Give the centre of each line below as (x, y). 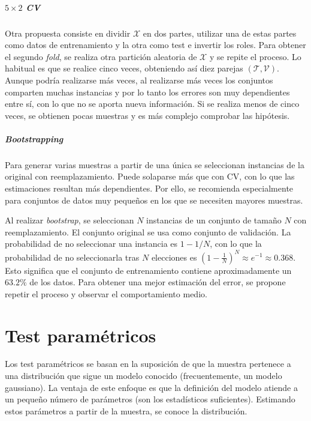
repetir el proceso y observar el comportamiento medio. (106, 293)
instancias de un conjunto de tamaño (214, 220)
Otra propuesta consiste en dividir (68, 33)
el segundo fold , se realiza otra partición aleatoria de (101, 56)
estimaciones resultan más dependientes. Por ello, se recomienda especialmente (149, 188)
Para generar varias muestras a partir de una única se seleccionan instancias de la (155, 164)
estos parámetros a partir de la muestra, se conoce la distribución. (126, 410)
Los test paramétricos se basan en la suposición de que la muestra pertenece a (148, 364)
